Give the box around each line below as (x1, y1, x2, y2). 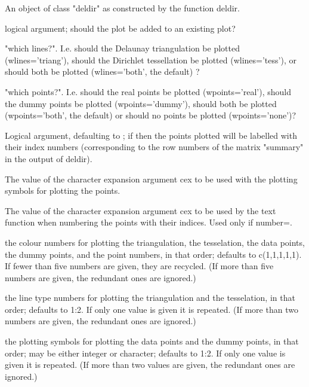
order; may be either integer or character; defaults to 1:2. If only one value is (5, 346, 286, 359)
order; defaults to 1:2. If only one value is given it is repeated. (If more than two (5, 303, 298, 315)
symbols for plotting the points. (5, 184, 120, 197)
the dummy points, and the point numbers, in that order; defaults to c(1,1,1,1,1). (5, 248, 302, 260)
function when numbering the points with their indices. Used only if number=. (5, 216, 292, 228)
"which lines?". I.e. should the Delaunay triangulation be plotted (5, 42, 240, 54)
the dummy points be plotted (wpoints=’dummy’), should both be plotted (5, 97, 277, 109)
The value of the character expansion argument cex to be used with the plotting (5, 172, 298, 185)
